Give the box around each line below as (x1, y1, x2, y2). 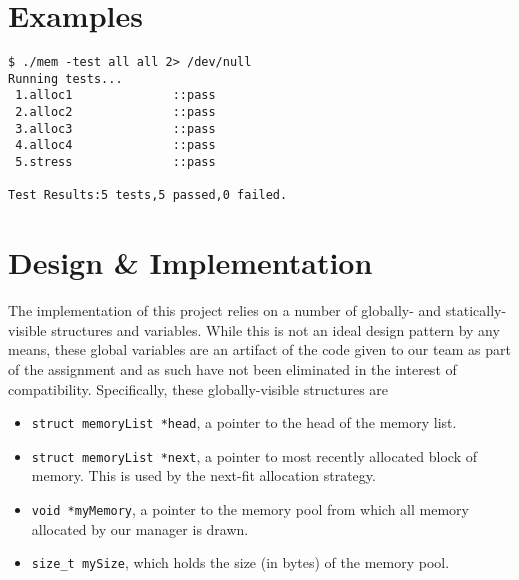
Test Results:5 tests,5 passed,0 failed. (8, 188, 288, 203)
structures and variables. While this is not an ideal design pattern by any (51, 319, 500, 340)
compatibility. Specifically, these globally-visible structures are (8, 378, 389, 399)
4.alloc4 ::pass (15, 138, 216, 153)
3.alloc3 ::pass (15, 121, 216, 136)
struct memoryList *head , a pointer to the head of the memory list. (31, 412, 457, 433)
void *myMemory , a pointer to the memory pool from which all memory (31, 499, 469, 520)
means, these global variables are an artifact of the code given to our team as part (8, 339, 511, 360)
